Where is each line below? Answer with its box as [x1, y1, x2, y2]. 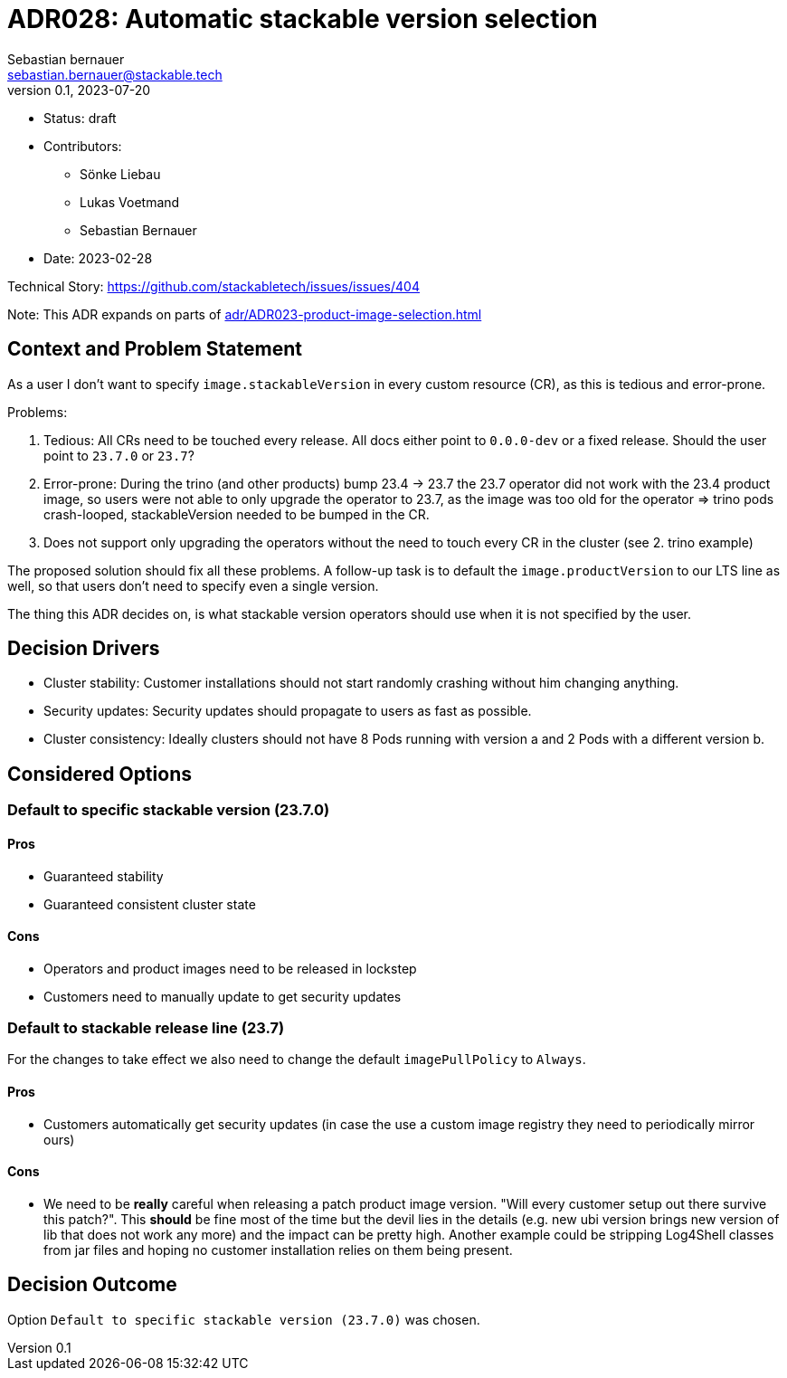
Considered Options [7, 762, 192, 785]
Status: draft [43, 109, 117, 126]
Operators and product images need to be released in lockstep [43, 960, 417, 976]
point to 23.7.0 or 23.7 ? [43, 447, 194, 463]
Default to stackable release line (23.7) [7, 1019, 285, 1038]
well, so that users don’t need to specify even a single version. [7, 577, 379, 594]
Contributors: [43, 138, 122, 154]
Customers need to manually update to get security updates [43, 988, 402, 1004]
